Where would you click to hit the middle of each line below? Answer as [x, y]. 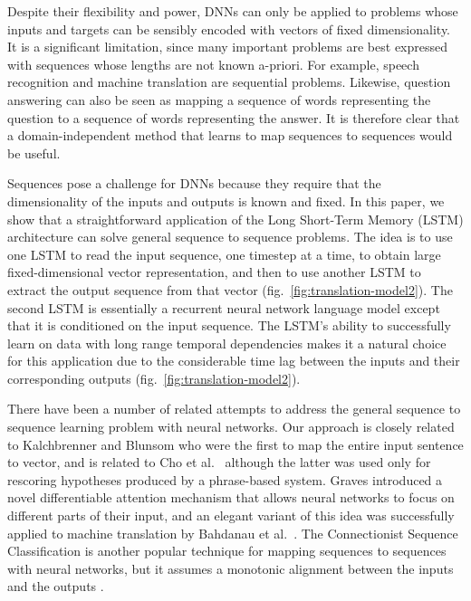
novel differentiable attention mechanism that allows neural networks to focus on [231, 497]
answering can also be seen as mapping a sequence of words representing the [219, 99]
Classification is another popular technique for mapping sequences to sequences [227, 551]
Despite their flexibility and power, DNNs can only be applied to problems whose [233, 11]
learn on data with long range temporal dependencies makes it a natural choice [227, 343]
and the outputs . [56, 586]
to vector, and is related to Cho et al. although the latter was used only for [219, 462]
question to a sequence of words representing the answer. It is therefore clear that [234, 117]
